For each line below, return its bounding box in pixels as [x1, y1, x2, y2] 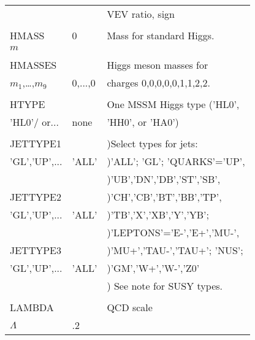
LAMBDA [10, 300, 54, 314]
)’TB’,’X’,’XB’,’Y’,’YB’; [107, 207, 209, 222]
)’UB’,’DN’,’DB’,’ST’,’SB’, [107, 172, 221, 186]
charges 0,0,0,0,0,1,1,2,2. [107, 75, 210, 90]
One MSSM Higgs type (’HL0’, [107, 97, 240, 111]
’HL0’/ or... [10, 115, 59, 129]
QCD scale [107, 300, 153, 314]
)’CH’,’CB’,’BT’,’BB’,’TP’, [107, 190, 222, 204]
